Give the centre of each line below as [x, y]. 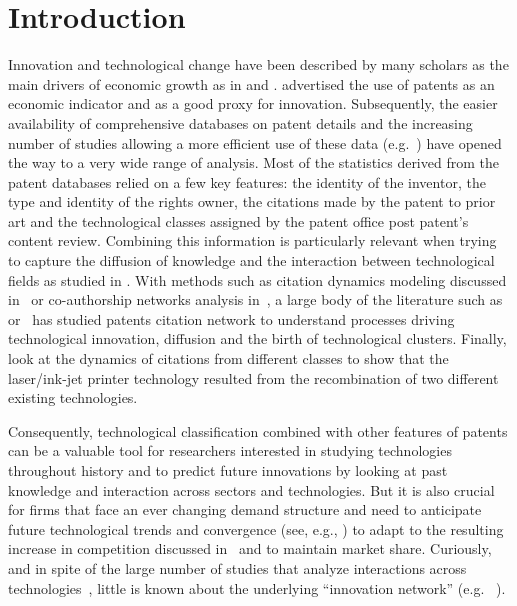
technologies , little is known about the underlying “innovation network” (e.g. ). [257, 587]
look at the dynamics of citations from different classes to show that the [228, 358]
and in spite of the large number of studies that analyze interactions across [237, 567]
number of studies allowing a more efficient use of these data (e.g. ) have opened [255, 142]
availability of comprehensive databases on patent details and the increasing [240, 122]
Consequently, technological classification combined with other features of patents [258, 430]
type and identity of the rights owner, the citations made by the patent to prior [252, 201]
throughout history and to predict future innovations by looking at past [228, 470]
